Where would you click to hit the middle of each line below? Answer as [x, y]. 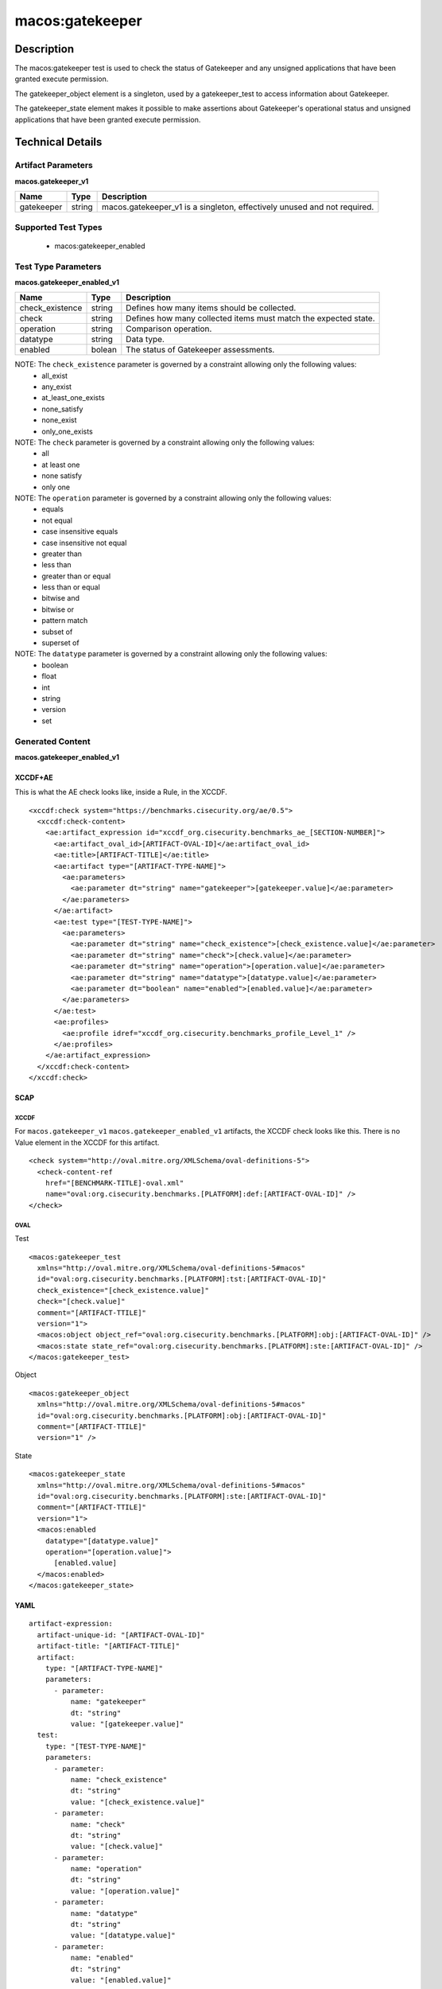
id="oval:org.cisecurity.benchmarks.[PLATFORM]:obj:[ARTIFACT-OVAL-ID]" [182, 1415]
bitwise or [58, 609]
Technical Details [58, 142]
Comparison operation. [169, 329]
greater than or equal [76, 576]
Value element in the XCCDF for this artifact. [87, 1142]
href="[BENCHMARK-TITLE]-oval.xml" [114, 1183]
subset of [57, 632]
